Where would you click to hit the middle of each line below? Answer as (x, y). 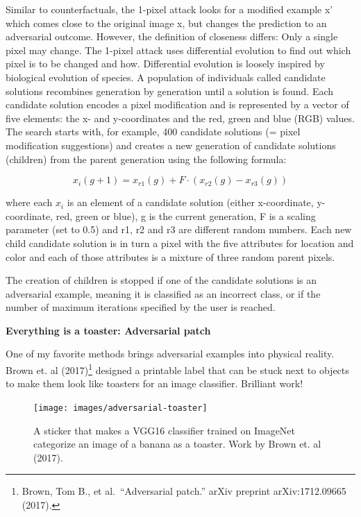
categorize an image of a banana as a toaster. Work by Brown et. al (177, 444)
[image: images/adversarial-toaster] (120, 408)
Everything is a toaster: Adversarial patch (108, 330)
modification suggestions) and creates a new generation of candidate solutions (171, 145)
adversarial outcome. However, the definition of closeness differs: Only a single (172, 36)
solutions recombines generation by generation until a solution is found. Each (170, 91)
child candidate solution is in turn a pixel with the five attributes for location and (180, 243)
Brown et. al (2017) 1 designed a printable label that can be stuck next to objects (177, 369)
